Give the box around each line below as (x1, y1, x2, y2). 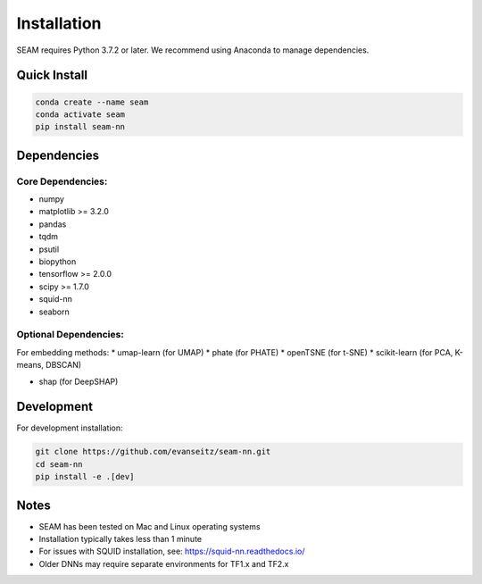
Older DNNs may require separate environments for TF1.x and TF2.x (38, 558, 289, 569)
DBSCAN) (46, 360, 82, 371)
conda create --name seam (35, 96, 149, 107)
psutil (38, 244, 60, 254)
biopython (38, 256, 77, 267)
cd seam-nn (35, 459, 83, 469)
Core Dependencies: (16, 175, 108, 188)
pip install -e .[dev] (35, 471, 135, 482)
